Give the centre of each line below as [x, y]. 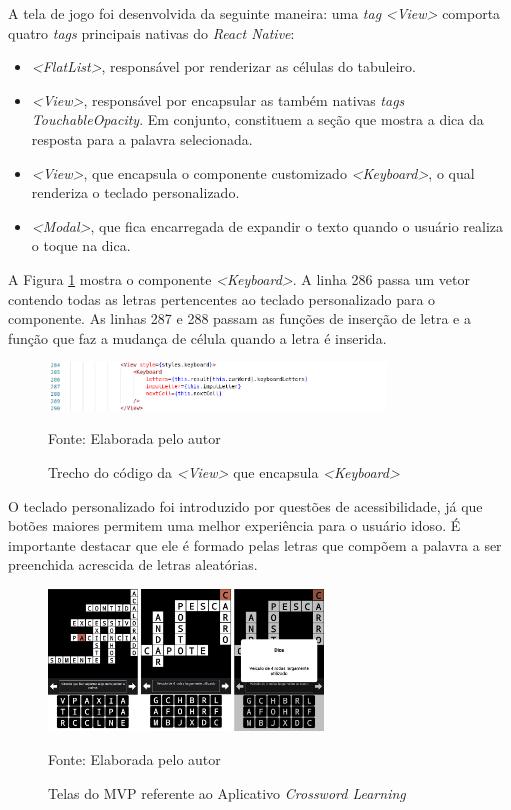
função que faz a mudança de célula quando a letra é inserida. [197, 337]
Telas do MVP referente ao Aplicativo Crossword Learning [227, 792]
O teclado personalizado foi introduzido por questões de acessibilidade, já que [245, 505]
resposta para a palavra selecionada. [142, 138]
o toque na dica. [81, 245]
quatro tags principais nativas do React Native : [151, 32]
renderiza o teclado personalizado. [135, 192]
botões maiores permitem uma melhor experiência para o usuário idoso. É [234, 525]
